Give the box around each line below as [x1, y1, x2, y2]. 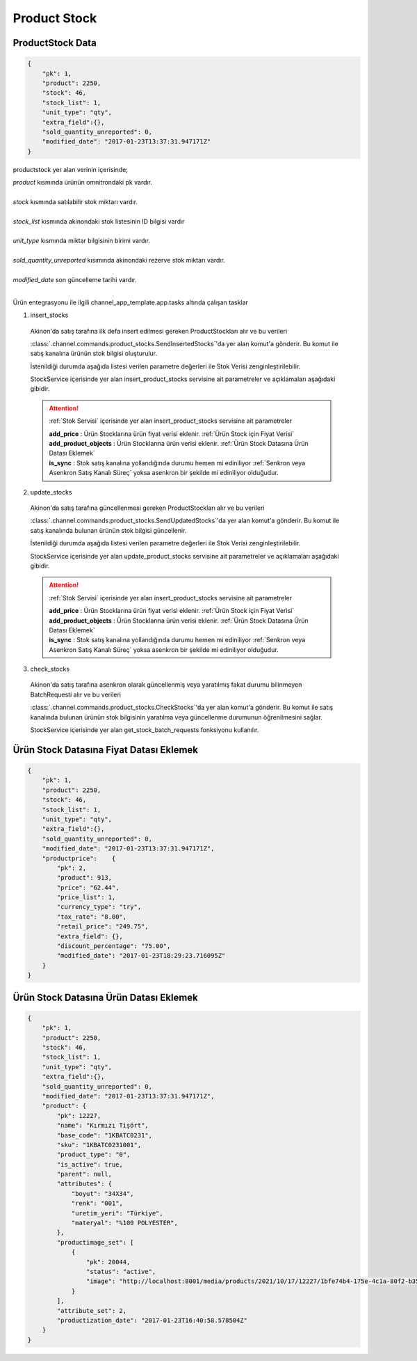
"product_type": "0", [56, 1151, 131, 1159]
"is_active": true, [56, 1160, 123, 1168]
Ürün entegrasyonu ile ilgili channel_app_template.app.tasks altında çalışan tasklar [13, 298, 248, 306]
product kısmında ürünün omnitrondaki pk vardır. [13, 178, 153, 187]
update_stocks [30, 488, 72, 496]
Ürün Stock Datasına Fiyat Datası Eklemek [13, 744, 198, 756]
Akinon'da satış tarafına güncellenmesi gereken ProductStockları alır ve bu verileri [30, 504, 265, 512]
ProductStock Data [13, 37, 97, 49]
